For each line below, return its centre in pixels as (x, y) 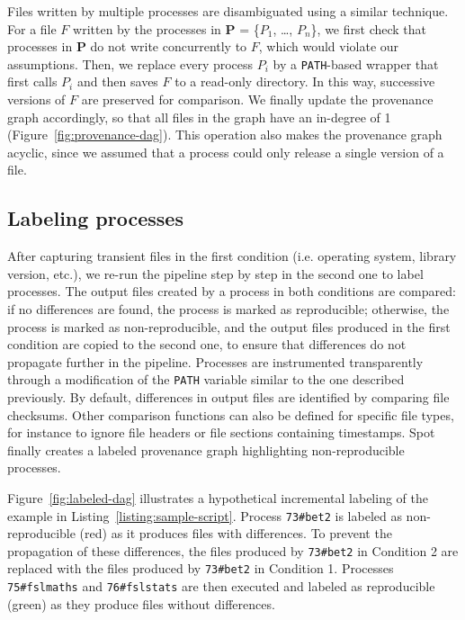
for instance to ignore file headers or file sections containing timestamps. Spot (221, 432)
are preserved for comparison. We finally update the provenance (257, 99)
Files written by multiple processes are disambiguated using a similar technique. (228, 11)
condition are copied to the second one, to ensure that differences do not (207, 344)
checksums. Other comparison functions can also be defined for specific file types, (231, 414)
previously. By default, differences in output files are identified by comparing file (228, 397)
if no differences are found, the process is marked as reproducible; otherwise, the (228, 308)
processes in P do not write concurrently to (127, 46)
